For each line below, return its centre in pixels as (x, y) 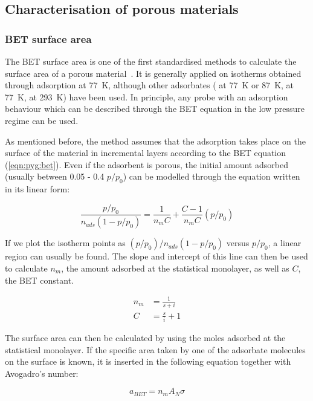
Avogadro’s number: (42, 373)
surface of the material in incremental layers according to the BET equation (146, 153)
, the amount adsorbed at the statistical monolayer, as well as (175, 268)
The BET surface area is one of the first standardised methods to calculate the (151, 61)
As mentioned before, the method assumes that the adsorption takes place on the (155, 141)
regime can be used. (42, 120)
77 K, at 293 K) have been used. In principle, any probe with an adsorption (147, 96)
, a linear (285, 243)
